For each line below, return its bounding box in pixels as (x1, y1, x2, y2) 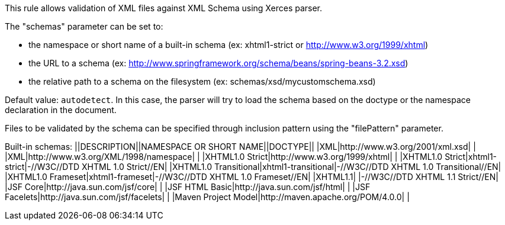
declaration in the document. (5, 105, 117, 115)
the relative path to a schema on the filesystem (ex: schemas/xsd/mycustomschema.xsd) (28, 76, 376, 86)
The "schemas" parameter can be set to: (5, 21, 163, 31)
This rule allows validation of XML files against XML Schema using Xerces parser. (5, 3, 323, 13)
